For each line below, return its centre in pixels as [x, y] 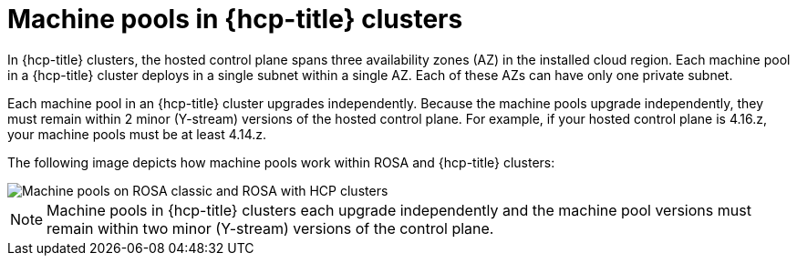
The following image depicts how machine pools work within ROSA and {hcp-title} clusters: [281, 162]
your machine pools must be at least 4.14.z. [137, 134]
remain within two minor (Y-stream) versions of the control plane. [270, 228]
